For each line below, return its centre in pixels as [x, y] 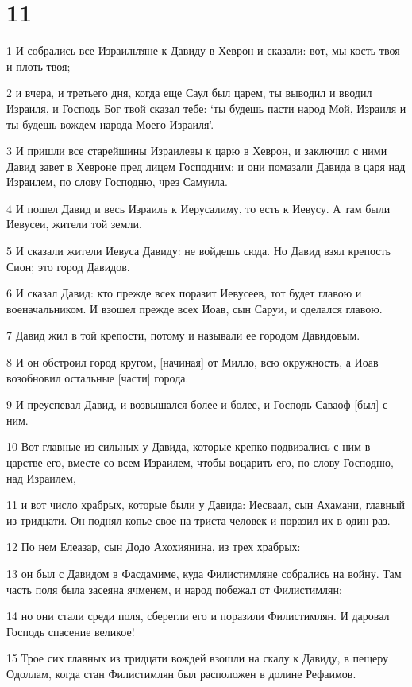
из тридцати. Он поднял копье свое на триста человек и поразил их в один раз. [198, 520]
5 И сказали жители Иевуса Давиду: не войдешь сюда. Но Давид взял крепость [198, 251]
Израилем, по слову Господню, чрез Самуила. [117, 182]
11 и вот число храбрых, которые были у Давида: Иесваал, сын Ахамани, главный [206, 505]
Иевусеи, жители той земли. [74, 224]
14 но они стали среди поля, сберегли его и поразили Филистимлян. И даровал [198, 616]
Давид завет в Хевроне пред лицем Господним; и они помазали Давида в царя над [206, 166]
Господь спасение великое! [71, 631]
